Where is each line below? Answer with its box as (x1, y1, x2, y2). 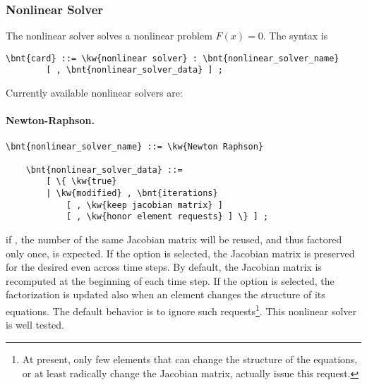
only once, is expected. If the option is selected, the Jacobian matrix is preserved (6, 245, 355, 260)
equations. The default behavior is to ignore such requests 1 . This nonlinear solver (6, 302, 356, 318)
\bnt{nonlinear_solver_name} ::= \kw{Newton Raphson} (6, 141, 264, 152)
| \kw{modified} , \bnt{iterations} (46, 188, 218, 199)
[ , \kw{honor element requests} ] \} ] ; (66, 212, 269, 222)
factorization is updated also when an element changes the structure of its (6, 287, 325, 302)
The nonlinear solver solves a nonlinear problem (6, 28, 212, 43)
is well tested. (6, 317, 64, 332)
